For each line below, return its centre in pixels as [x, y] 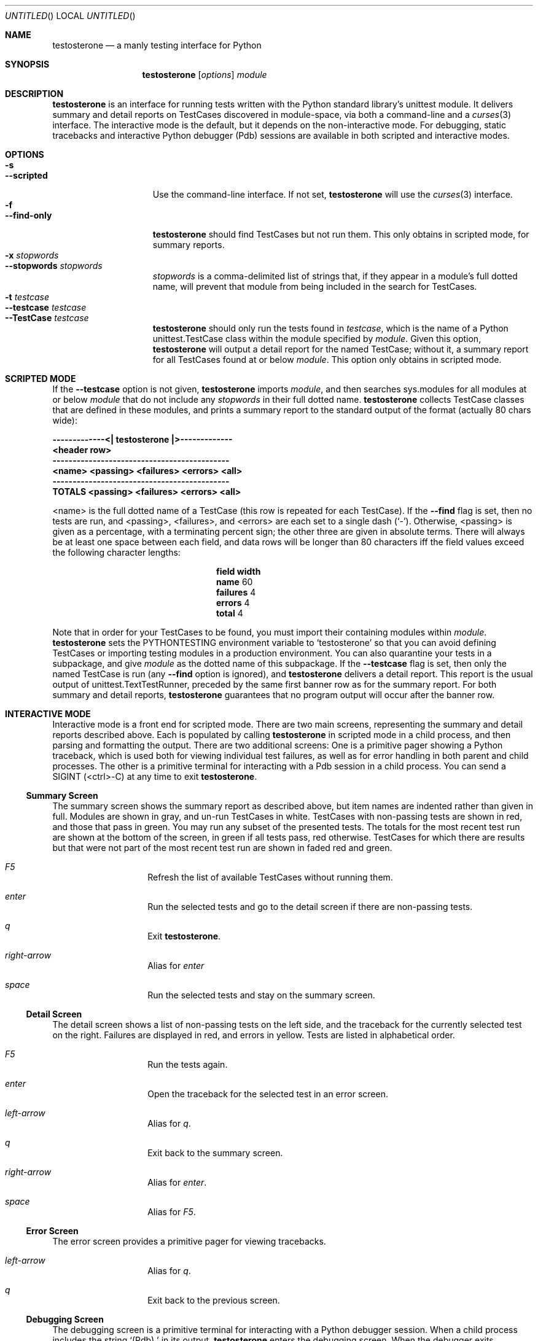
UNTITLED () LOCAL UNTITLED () [70, 16]
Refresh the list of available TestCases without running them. [270, 877]
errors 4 [233, 603]
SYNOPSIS [27, 64]
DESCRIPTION [34, 94]
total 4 [230, 613]
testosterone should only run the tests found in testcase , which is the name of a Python [330, 328]
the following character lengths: [116, 552]
